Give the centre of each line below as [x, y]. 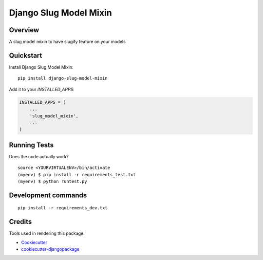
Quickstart [26, 55]
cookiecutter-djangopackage [50, 249]
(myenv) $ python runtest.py [52, 181]
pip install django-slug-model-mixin [63, 78]
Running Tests [31, 145]
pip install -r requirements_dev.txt [63, 208]
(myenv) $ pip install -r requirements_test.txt [77, 175]
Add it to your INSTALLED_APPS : [42, 89]
